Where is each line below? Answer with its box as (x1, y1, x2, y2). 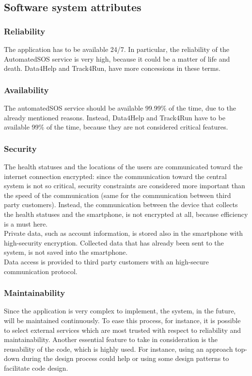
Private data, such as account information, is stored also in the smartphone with (4, 228, 243, 238)
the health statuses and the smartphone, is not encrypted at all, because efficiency (4, 209, 248, 219)
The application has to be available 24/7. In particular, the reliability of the (4, 44, 229, 54)
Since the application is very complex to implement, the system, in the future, (4, 306, 236, 316)
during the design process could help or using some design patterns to (21, 353, 229, 363)
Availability (4, 83, 49, 96)
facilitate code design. (4, 362, 68, 373)
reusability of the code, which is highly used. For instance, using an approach (4, 343, 233, 354)
